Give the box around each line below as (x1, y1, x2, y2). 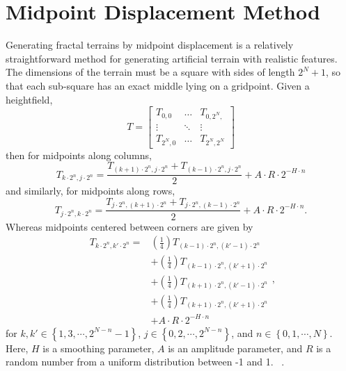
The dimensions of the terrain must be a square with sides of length (6, 65, 295, 79)
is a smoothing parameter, (42, 340, 155, 355)
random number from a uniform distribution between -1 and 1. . (6, 354, 285, 369)
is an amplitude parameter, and (168, 340, 303, 355)
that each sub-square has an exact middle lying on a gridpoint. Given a (6, 78, 310, 92)
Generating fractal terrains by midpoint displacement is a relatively (6, 38, 294, 52)
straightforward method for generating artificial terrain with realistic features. (6, 51, 338, 65)
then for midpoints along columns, (6, 147, 152, 162)
